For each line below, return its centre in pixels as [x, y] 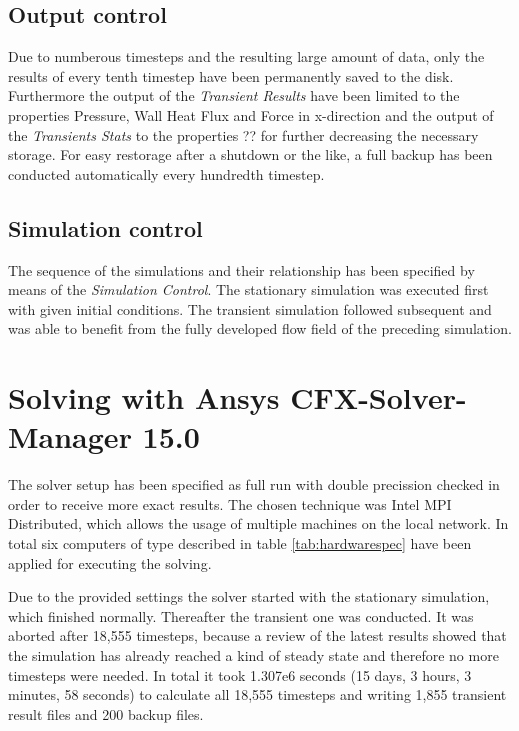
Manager [70, 436]
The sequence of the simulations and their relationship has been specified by [241, 269]
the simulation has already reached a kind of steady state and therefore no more [253, 655]
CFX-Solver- [378, 397]
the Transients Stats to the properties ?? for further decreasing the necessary [243, 134]
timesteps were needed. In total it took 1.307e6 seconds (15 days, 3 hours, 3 [240, 674]
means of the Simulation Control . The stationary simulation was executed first [248, 289]
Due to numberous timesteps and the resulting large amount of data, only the [246, 56]
